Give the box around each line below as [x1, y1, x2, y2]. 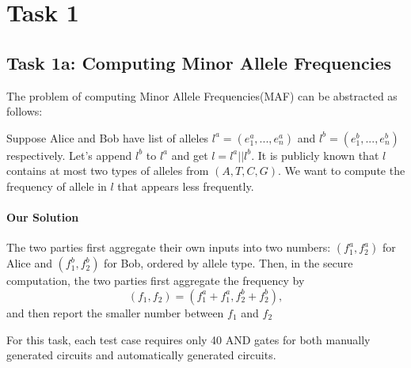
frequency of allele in [6, 177, 107, 194]
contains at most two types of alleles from [6, 162, 209, 179]
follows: [6, 103, 43, 120]
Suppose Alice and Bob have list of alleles [6, 129, 209, 146]
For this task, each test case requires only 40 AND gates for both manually [6, 331, 371, 347]
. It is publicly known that [251, 146, 379, 163]
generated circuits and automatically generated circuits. [6, 347, 276, 363]
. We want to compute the [277, 162, 405, 179]
